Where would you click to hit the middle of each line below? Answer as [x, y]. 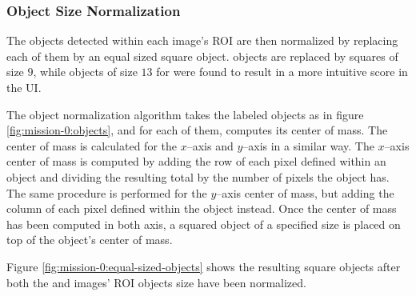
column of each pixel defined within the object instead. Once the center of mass [202, 208]
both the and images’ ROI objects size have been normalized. [156, 282]
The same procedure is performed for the [107, 192]
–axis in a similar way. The [308, 145]
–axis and [210, 145]
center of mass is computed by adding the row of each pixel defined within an [196, 161]
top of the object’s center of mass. [90, 240]
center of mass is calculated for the [92, 145]
